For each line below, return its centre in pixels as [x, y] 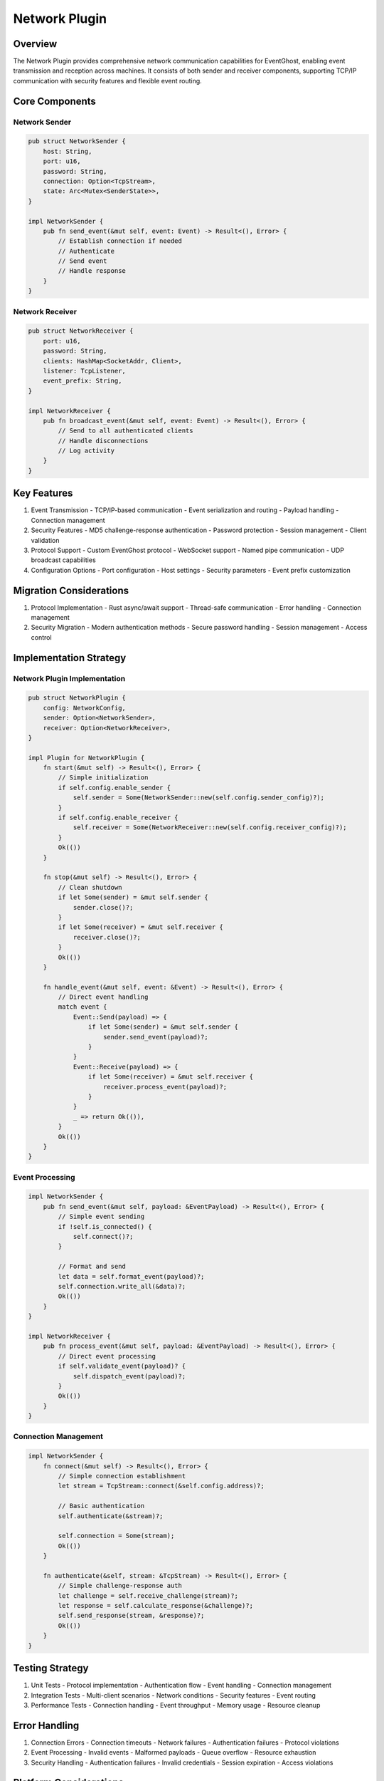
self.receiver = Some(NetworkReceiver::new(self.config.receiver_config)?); [210, 827]
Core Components [54, 101]
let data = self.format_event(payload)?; [131, 1276]
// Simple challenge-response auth [120, 1586]
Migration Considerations [71, 590]
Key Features [43, 493]
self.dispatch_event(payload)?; [129, 1376]
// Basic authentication [101, 1506]
